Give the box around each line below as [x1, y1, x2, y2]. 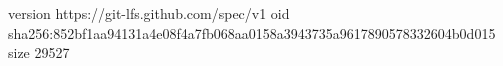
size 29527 [8, 42, 70, 63]
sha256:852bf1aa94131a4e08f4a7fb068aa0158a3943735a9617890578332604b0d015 [8, 22, 496, 43]
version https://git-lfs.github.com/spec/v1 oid [8, 3, 290, 23]
